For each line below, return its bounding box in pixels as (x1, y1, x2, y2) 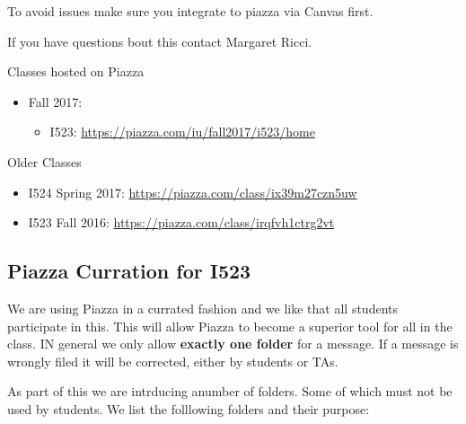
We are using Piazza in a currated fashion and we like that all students (7, 298, 399, 317)
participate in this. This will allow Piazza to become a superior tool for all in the (7, 316, 453, 335)
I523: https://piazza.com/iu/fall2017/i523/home (49, 122, 315, 141)
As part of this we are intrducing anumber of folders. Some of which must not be (7, 382, 453, 401)
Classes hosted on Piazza (7, 62, 145, 81)
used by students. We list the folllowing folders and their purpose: (7, 399, 370, 418)
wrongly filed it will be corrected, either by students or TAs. (7, 351, 339, 370)
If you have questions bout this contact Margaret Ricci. (7, 31, 312, 50)
